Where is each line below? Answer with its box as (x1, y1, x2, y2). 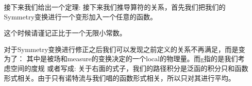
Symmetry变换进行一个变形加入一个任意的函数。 (4, 11, 157, 21)
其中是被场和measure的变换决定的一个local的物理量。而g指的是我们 (26, 53, 238, 64)
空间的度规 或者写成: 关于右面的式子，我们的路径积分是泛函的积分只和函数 (10, 63, 249, 73)
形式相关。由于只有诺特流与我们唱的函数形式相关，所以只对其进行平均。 (4, 72, 235, 83)
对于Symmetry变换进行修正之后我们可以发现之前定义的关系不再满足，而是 (4, 44, 239, 54)
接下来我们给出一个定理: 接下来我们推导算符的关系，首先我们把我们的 (4, 2, 226, 12)
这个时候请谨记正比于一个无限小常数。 (4, 28, 126, 38)
